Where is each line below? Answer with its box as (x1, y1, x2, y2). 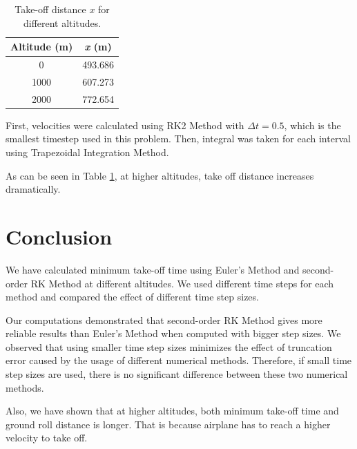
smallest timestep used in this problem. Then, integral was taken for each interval (6, 131, 351, 146)
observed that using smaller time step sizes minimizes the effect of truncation (6, 339, 332, 354)
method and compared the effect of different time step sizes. (6, 289, 259, 304)
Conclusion (6, 222, 113, 250)
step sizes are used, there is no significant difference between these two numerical (6, 367, 348, 381)
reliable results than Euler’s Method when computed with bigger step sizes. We (6, 326, 341, 341)
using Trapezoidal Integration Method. (6, 145, 169, 159)
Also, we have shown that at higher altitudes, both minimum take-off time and (6, 403, 339, 418)
